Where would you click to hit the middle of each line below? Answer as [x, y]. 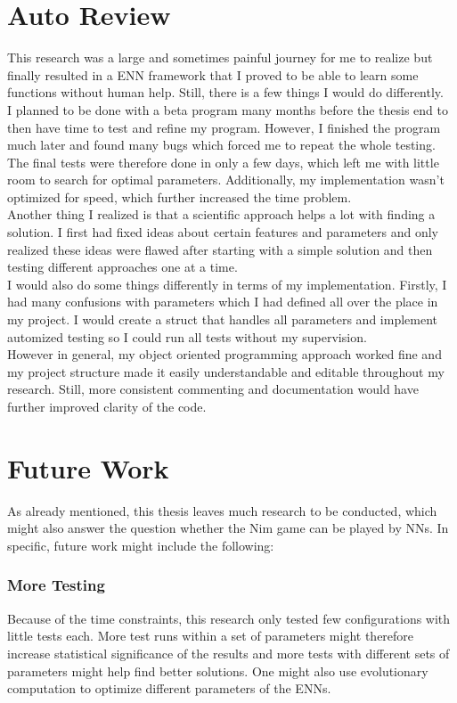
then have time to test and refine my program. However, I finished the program [224, 127]
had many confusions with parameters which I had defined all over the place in [223, 302]
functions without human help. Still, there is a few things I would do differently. [225, 92]
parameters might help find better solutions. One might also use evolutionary [218, 670]
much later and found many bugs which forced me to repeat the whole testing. [221, 145]
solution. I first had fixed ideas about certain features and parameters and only [223, 232]
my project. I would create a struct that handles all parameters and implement [223, 319]
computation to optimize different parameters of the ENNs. [169, 688]
